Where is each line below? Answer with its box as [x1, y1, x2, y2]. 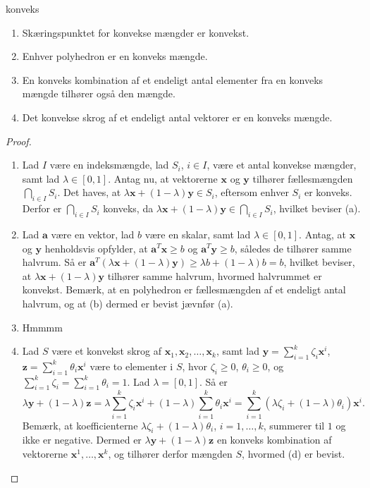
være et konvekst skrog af [51, 343, 162, 358]
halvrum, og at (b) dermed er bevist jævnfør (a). [22, 295, 233, 310]
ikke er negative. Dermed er [22, 432, 142, 447]
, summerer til [263, 417, 325, 432]
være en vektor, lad [51, 226, 135, 241]
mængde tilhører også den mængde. [22, 86, 175, 101]
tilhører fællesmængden [252, 171, 353, 185]
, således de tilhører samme [234, 240, 352, 255]
